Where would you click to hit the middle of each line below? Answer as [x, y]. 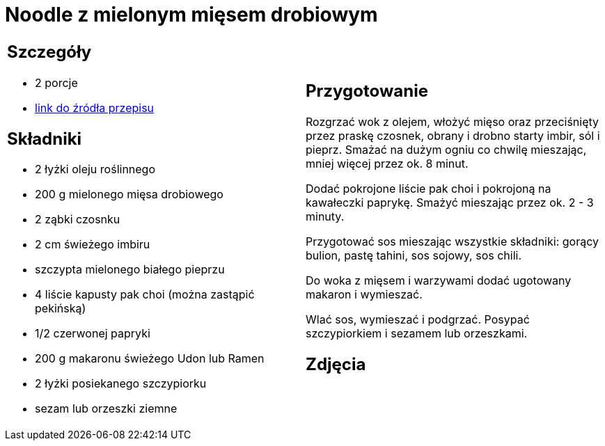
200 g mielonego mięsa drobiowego [129, 194]
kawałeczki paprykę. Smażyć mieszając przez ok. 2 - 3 [450, 202]
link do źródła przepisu [95, 107]
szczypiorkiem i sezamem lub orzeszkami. [417, 333]
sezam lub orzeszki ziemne [106, 409]
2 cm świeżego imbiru [93, 245]
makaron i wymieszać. [364, 294]
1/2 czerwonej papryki [93, 334]
